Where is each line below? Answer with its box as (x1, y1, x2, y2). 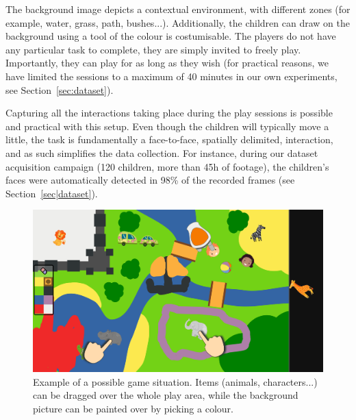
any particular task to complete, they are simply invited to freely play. (5, 42, 301, 56)
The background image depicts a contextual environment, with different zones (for (5, 2, 351, 16)
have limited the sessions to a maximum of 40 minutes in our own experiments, (5, 69, 338, 83)
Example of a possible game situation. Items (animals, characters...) (33, 374, 318, 388)
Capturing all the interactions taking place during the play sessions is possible (5, 106, 333, 120)
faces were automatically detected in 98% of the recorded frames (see (5, 173, 295, 187)
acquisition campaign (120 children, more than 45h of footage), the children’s (5, 159, 329, 173)
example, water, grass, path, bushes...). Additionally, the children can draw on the (5, 15, 350, 29)
